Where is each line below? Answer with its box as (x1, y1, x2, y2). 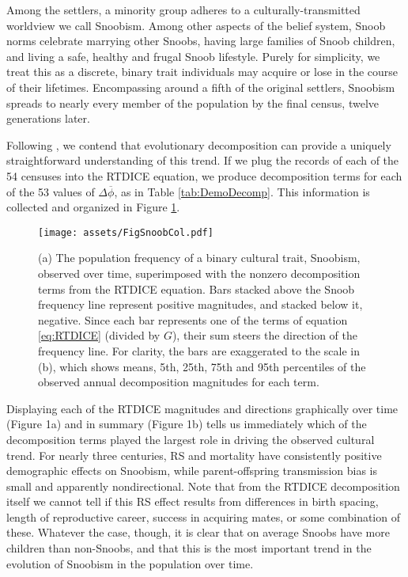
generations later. (6, 110, 90, 127)
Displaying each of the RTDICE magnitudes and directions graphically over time (6, 400, 399, 416)
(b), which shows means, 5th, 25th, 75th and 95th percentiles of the (38, 358, 366, 374)
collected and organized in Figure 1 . (6, 199, 180, 215)
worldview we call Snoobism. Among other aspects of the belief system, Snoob (6, 17, 386, 33)
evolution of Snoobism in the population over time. (6, 555, 254, 571)
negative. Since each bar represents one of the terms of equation (38, 311, 348, 328)
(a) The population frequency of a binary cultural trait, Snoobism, (38, 249, 361, 266)
